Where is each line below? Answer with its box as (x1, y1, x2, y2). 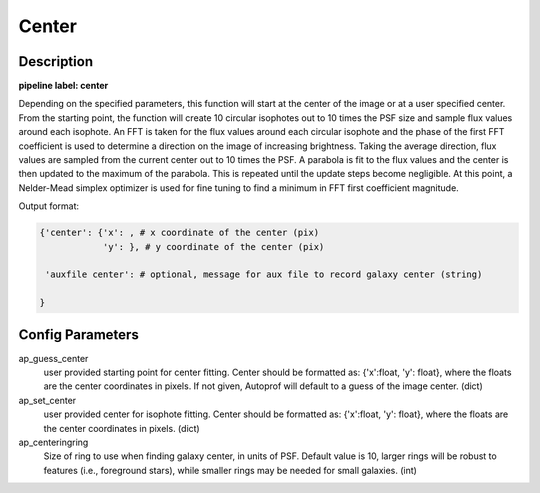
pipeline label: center (18, 80, 109, 92)
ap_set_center (18, 394, 77, 406)
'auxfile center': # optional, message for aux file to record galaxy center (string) (45, 269, 483, 280)
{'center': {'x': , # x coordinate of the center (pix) (39, 227, 320, 239)
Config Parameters (18, 326, 139, 343)
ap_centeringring (18, 436, 89, 448)
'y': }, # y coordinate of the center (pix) (102, 241, 325, 252)
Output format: (18, 200, 80, 212)
